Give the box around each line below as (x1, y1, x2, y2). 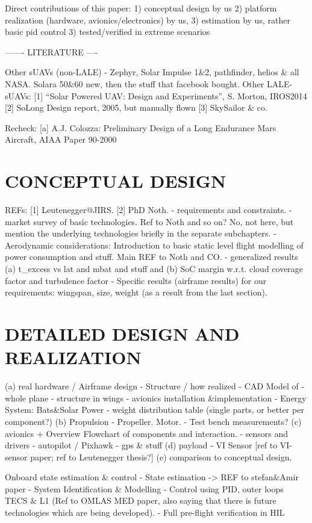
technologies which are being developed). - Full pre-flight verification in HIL (5, 506, 285, 519)
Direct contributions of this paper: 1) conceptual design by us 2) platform (5, 2, 277, 14)
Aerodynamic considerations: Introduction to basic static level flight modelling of (5, 238, 304, 251)
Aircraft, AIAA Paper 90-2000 (5, 133, 117, 146)
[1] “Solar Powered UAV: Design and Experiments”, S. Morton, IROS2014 (34, 89, 307, 102)
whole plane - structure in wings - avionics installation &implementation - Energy (5, 391, 307, 404)
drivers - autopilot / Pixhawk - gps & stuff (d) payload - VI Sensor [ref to (5, 439, 278, 451)
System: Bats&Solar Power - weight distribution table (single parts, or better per (5, 403, 304, 416)
